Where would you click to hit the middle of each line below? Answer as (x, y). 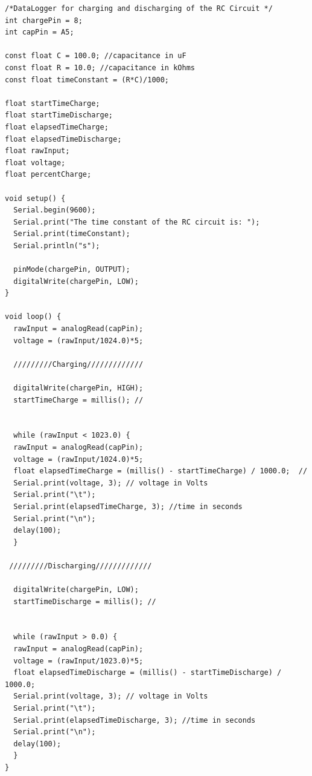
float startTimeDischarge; (59, 115)
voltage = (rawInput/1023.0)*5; (78, 661)
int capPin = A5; (40, 32)
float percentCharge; (48, 175)
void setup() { (35, 198)
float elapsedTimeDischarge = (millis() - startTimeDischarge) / (148, 673)
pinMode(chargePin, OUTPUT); (72, 270)
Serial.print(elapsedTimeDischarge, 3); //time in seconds (135, 720)
